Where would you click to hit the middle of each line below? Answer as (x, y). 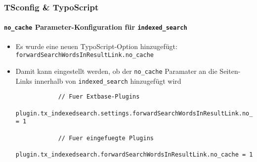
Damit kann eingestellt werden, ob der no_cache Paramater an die (116, 71)
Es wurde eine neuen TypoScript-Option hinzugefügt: (96, 46)
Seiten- (230, 71)
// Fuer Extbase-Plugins (99, 97)
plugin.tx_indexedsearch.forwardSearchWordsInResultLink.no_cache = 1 (134, 154)
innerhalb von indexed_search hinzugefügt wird (108, 81)
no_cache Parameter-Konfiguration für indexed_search (96, 27)
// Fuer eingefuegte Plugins (106, 138)
